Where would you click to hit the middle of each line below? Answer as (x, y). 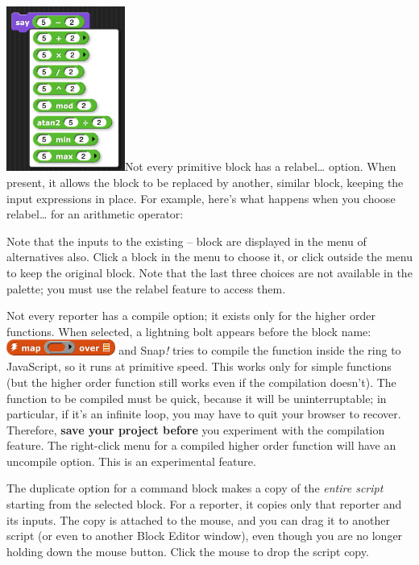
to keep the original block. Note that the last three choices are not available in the (209, 273)
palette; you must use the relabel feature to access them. (146, 288)
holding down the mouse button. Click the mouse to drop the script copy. (188, 551)
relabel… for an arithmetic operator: (95, 214)
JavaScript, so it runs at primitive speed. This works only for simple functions (199, 366)
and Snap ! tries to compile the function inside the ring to (260, 350)
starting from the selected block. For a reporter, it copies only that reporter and (204, 504)
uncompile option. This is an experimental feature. (131, 461)
